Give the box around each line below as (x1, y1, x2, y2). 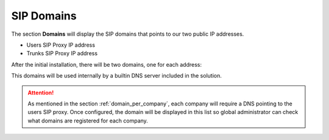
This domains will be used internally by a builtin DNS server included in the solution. (11, 72, 222, 79)
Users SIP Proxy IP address (26, 41, 96, 48)
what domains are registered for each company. (27, 117, 149, 124)
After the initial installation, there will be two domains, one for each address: (11, 61, 202, 68)
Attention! (27, 88, 54, 96)
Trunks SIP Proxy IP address (26, 50, 97, 57)
